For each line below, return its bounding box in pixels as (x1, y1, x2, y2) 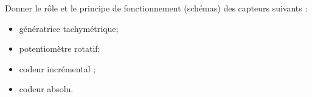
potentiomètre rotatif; (19, 42, 100, 55)
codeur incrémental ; (19, 62, 96, 75)
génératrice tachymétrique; (19, 22, 119, 34)
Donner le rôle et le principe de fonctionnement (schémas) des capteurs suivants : (5, 2, 308, 14)
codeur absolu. (19, 83, 74, 95)
